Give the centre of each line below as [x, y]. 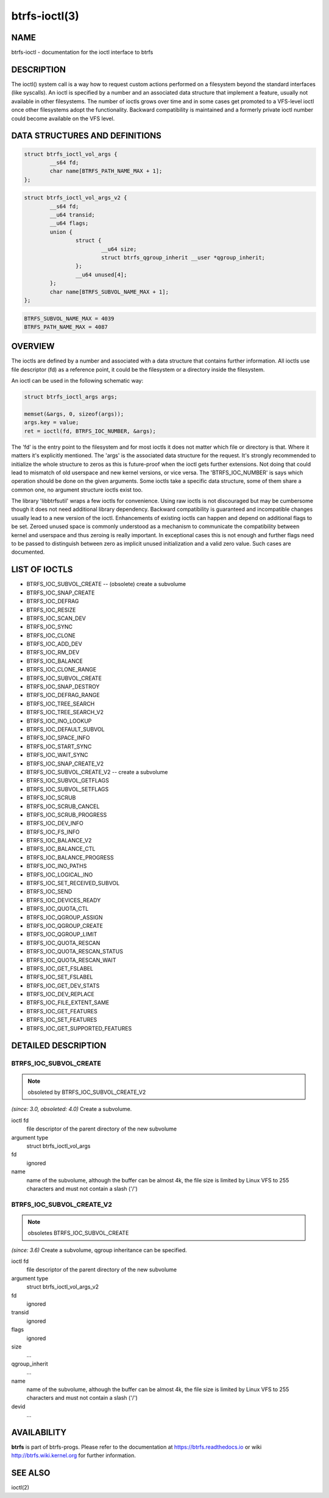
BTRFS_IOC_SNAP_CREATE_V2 [65, 764]
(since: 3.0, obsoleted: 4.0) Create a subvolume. [72, 1109]
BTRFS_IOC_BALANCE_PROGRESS [70, 857]
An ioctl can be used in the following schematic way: [77, 381]
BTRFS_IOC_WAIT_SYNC [57, 755]
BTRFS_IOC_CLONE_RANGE [62, 670]
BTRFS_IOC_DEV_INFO [55, 823]
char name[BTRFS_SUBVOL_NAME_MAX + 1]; [109, 292]
